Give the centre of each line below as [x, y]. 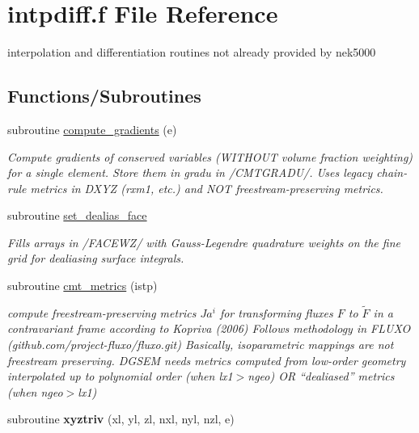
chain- [392, 172]
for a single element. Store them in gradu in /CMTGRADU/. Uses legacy [190, 172]
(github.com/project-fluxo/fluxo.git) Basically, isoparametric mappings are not [201, 345]
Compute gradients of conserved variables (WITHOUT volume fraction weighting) [210, 156]
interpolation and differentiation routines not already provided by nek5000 [192, 52]
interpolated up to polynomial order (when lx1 [120, 376]
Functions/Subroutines [104, 96]
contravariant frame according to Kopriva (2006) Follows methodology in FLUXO [209, 328]
